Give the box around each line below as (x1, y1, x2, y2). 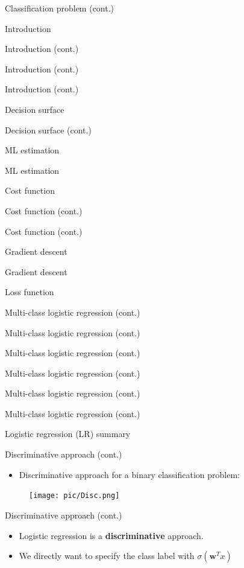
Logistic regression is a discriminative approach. (19, 529, 204, 541)
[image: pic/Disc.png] (29, 491, 120, 500)
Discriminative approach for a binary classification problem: (19, 468, 240, 480)
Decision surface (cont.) (5, 123, 92, 136)
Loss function (5, 286, 54, 298)
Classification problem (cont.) (5, 2, 114, 14)
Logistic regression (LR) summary (5, 427, 131, 440)
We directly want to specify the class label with (19, 549, 195, 562)
